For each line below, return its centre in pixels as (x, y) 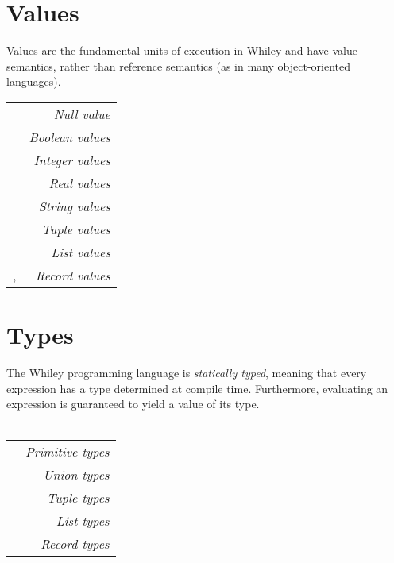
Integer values (72, 160)
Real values (79, 183)
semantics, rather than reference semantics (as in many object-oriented (178, 66)
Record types (75, 544)
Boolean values (70, 137)
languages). (34, 81)
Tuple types (78, 498)
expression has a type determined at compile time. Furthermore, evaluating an (197, 388)
